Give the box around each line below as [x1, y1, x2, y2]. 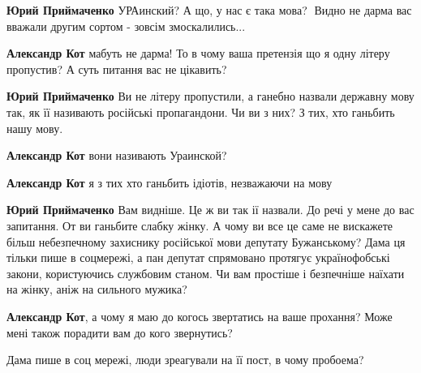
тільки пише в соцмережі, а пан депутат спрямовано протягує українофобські [6, 249, 390, 266]
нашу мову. [6, 119, 63, 136]
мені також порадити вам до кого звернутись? [6, 324, 233, 341]
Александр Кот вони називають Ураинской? [6, 147, 227, 164]
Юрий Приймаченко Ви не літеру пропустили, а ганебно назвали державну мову [6, 88, 415, 105]
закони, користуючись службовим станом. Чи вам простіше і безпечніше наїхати [6, 264, 405, 281]
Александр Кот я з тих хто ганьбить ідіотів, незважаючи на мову [6, 174, 333, 191]
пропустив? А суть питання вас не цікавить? [6, 60, 227, 77]
